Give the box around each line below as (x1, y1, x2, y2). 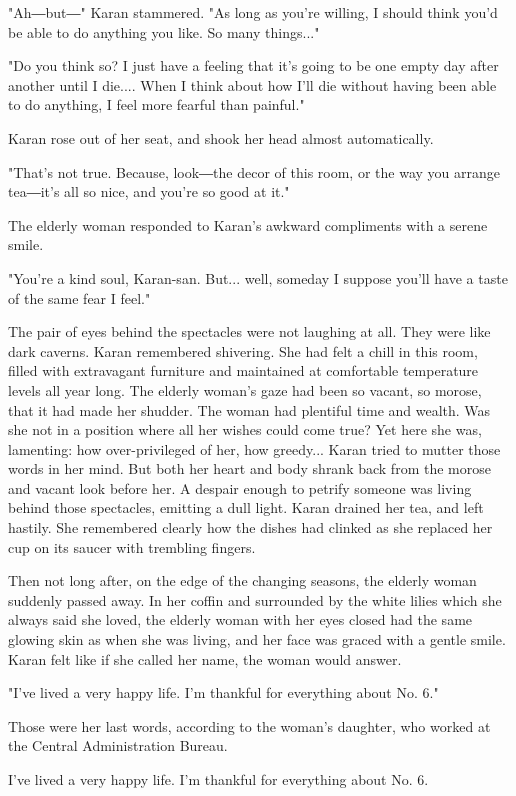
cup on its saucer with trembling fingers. (8, 536, 256, 557)
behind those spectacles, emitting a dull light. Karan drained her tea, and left (8, 497, 484, 518)
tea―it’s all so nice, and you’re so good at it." (8, 181, 290, 202)
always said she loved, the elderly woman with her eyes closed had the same (8, 609, 473, 630)
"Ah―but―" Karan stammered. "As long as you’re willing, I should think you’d (8, 2, 498, 22)
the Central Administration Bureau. (8, 735, 228, 756)
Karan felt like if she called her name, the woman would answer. (8, 648, 402, 669)
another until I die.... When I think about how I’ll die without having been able (8, 74, 497, 95)
